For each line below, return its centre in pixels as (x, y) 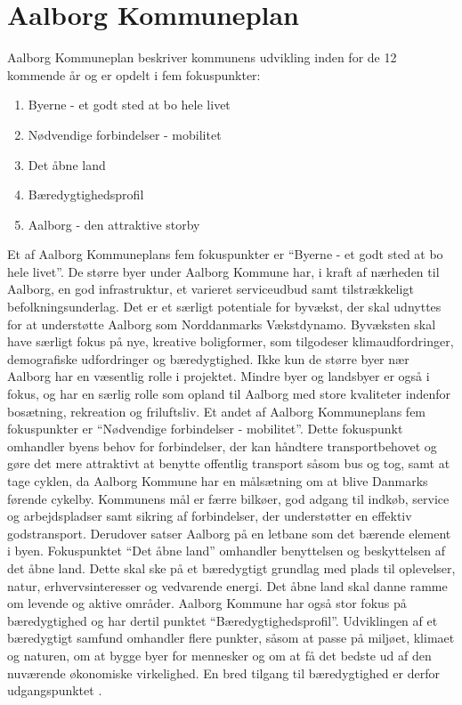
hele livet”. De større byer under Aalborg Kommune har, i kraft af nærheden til (223, 271)
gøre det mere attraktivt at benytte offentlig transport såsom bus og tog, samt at (229, 463)
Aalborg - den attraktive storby (114, 224)
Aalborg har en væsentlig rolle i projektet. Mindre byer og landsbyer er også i (219, 376)
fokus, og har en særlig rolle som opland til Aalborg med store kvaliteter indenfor (229, 394)
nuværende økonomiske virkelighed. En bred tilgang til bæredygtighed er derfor (223, 673)
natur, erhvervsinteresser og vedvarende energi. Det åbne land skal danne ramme (227, 585)
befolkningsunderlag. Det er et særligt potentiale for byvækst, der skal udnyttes (224, 307)
